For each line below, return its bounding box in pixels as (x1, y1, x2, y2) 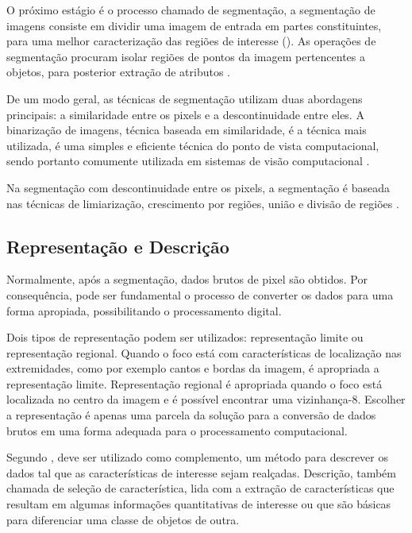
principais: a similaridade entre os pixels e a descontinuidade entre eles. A (6, 106, 364, 122)
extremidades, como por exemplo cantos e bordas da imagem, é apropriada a (6, 360, 379, 377)
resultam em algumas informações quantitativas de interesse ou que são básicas (6, 496, 391, 512)
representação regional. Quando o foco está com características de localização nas (6, 344, 402, 361)
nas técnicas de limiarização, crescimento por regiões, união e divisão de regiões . (6, 195, 399, 211)
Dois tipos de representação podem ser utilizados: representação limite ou (6, 329, 364, 346)
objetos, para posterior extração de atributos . (6, 64, 231, 80)
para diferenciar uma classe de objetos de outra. (6, 511, 240, 527)
